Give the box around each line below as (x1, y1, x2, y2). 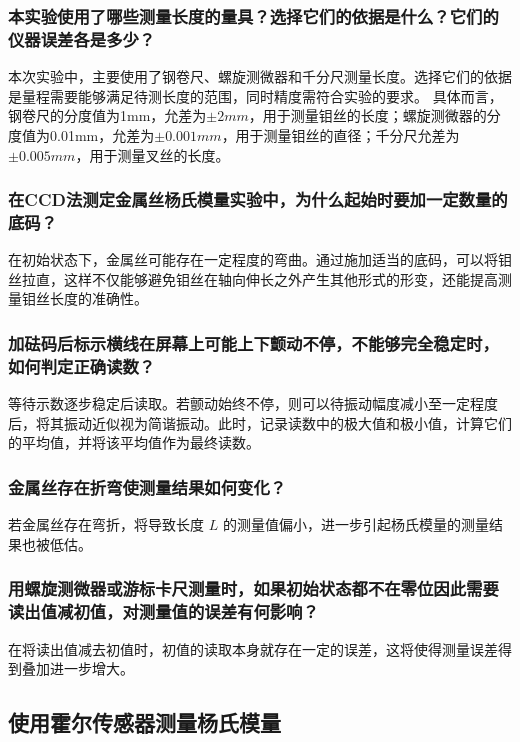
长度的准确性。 (49, 288, 148, 309)
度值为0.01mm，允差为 (8, 124, 155, 145)
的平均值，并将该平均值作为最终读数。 (8, 432, 260, 453)
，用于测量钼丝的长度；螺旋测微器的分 (248, 105, 501, 126)
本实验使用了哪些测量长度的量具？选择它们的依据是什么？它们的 (8, 3, 499, 28)
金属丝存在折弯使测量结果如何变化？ (8, 474, 287, 499)
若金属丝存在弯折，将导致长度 (8, 514, 204, 535)
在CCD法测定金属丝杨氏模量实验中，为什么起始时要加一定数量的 (8, 187, 508, 212)
